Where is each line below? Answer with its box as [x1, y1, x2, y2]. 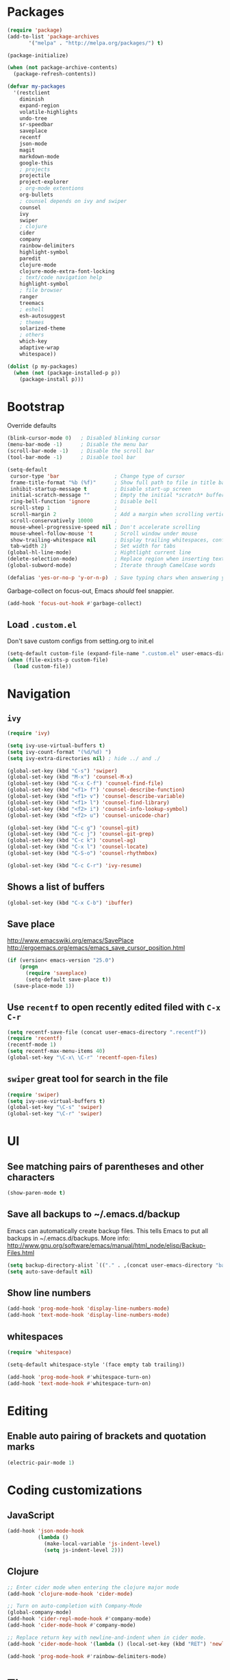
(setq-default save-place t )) [25, 976, 112, 983]
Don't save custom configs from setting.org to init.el [7, 637, 154, 645]
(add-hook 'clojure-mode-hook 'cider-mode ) [7, 1590, 133, 1597]
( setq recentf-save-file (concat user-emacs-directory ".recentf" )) [7, 1029, 207, 1036]
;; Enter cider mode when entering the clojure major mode [7, 1584, 179, 1591]
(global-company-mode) [7, 1609, 72, 1616]
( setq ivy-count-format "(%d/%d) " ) [7, 748, 112, 755]
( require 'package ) [7, 27, 63, 34]
